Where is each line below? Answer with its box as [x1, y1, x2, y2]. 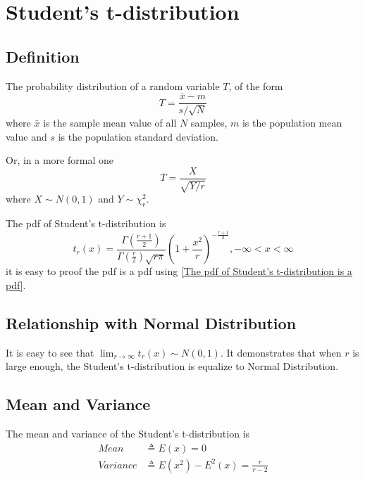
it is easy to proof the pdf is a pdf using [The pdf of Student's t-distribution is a [6, 264, 352, 279]
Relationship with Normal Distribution [6, 312, 297, 333]
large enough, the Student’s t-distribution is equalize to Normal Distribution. [6, 359, 339, 373]
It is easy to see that [6, 345, 94, 359]
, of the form [228, 78, 283, 93]
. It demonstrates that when [220, 345, 342, 359]
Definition [6, 45, 80, 67]
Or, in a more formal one [6, 153, 113, 167]
